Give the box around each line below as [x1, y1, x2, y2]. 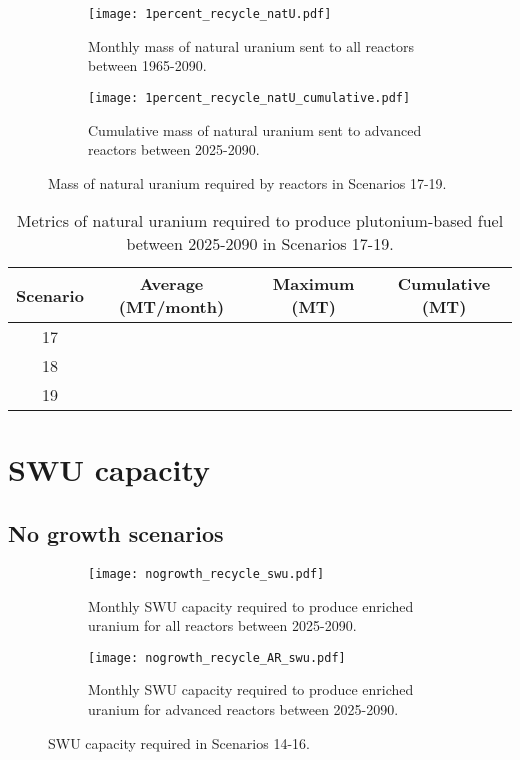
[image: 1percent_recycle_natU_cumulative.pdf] [88, 90, 411, 105]
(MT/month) [118, 295, 225, 319]
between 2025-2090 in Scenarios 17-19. [126, 232, 394, 256]
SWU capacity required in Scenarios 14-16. [48, 732, 310, 753]
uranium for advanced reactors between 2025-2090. [88, 698, 399, 719]
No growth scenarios [8, 518, 224, 549]
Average [139, 272, 204, 296]
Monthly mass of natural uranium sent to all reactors [88, 35, 414, 56]
